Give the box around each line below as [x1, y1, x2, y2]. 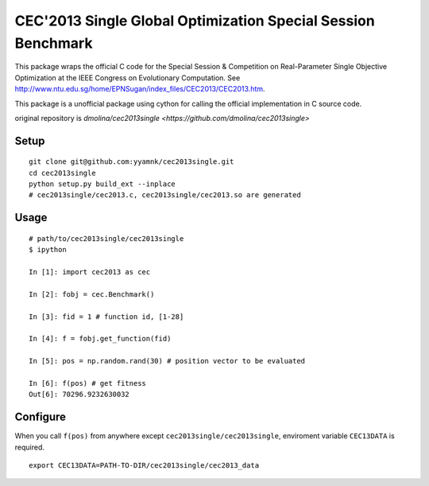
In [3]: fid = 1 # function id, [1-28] [29, 312, 184, 321]
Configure [14, 410, 67, 424]
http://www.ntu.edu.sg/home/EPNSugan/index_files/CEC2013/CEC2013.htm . [14, 84, 265, 94]
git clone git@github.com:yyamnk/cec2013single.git [29, 157, 234, 166]
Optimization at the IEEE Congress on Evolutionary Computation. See [14, 72, 241, 83]
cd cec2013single [29, 168, 96, 177]
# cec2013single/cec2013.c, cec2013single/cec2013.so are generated [29, 191, 301, 200]
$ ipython [29, 245, 67, 255]
